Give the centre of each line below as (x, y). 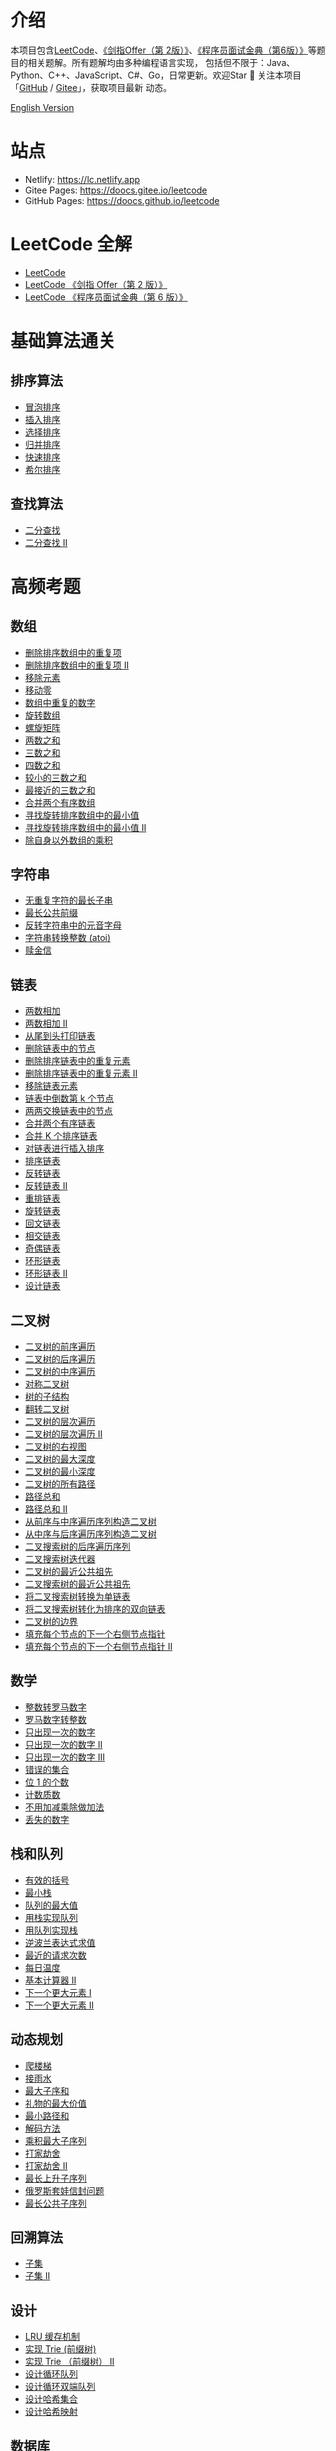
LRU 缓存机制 (52, 2337)
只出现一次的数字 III (65, 1757)
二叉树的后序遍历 (60, 1359)
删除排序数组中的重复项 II (77, 665)
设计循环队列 (51, 2374)
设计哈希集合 (51, 2399)
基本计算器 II (50, 1980)
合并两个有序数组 (60, 802)
